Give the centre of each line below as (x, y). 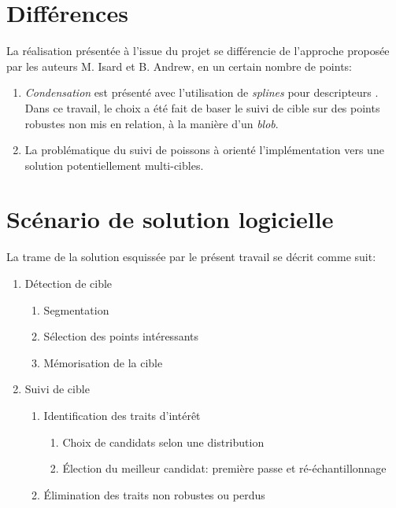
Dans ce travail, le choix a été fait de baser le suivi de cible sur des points (202, 107)
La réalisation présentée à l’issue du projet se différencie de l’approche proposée (198, 51)
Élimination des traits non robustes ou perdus (154, 494)
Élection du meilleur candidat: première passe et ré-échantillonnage (224, 468)
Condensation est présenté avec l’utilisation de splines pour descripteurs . (202, 92)
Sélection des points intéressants (121, 336)
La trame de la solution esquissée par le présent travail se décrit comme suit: (191, 257)
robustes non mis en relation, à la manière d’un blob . (152, 123)
